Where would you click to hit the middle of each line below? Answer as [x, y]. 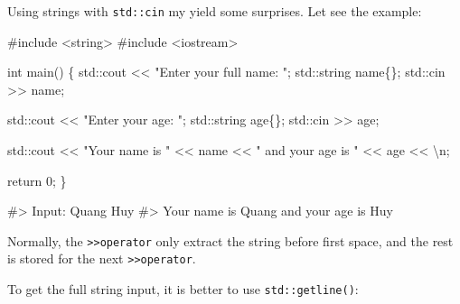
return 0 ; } [37, 180]
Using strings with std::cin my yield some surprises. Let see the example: [215, 11]
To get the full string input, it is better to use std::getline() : [183, 289]
